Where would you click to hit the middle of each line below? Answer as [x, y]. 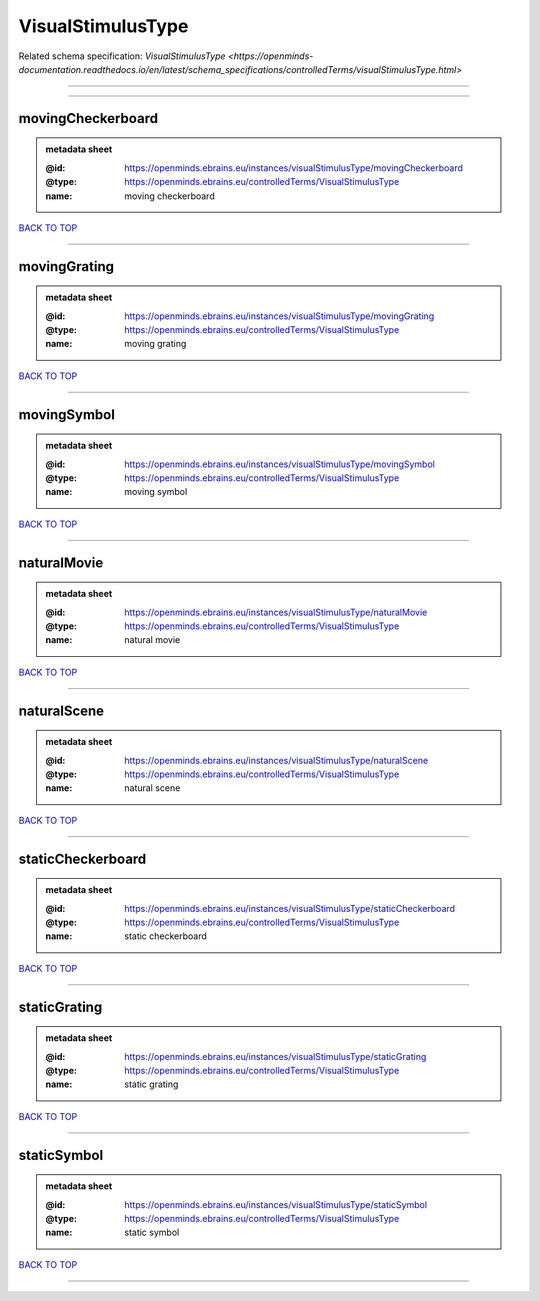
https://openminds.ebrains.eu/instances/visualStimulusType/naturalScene [276, 760]
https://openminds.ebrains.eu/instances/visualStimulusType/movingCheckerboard [294, 167]
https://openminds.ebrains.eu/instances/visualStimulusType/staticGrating [275, 1056]
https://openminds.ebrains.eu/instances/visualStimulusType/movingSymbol [279, 464]
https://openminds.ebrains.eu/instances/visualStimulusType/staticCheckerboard [289, 908]
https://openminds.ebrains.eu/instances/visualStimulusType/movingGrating [279, 316]
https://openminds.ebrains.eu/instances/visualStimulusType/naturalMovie [276, 612]
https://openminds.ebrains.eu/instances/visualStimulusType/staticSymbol [276, 1204]
